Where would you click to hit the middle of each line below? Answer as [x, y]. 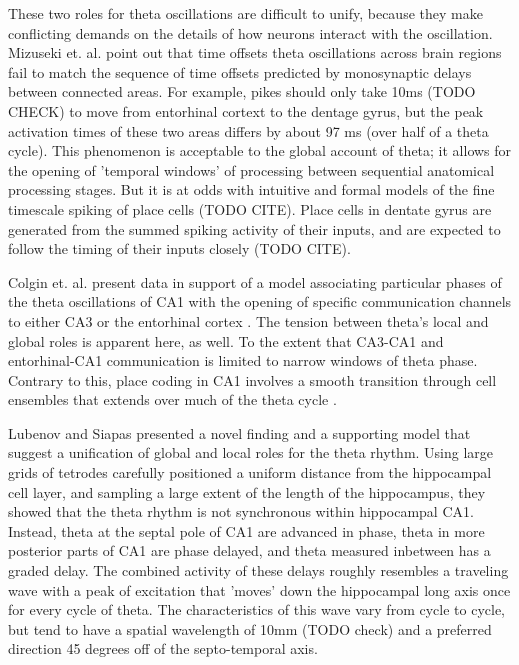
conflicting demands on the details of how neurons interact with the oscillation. [250, 32]
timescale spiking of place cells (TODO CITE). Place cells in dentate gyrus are [250, 208]
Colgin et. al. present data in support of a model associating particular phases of [255, 281]
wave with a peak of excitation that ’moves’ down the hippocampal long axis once [259, 589]
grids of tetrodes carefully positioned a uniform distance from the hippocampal [250, 472]
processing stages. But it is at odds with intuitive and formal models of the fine [251, 189]
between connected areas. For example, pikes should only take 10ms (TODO [242, 91]
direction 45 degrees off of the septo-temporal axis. [163, 648]
